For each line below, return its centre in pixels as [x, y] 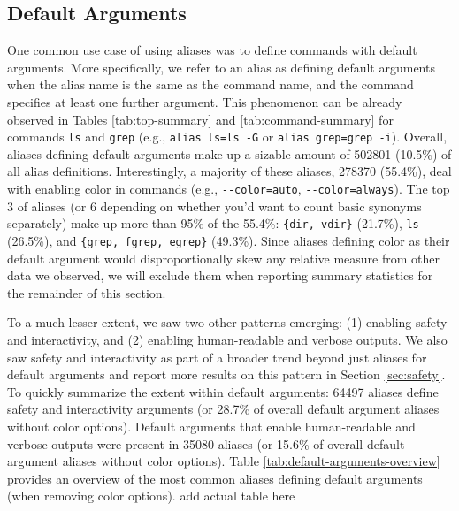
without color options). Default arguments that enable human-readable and [211, 426]
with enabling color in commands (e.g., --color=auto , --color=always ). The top [229, 189]
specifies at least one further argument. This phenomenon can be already [205, 101]
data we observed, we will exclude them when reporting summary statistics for [220, 275]
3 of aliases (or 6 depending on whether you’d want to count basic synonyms [214, 206]
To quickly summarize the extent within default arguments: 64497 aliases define [223, 391]
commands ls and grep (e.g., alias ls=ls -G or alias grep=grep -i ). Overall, [227, 137]
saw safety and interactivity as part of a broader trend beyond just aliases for [217, 357]
